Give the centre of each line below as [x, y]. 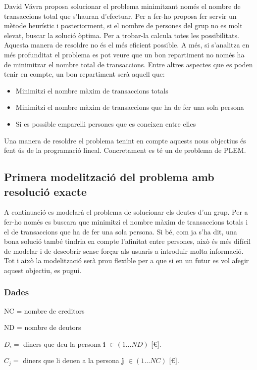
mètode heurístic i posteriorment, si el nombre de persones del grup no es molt [123, 25]
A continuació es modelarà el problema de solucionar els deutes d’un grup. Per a [126, 212]
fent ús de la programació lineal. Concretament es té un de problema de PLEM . [125, 150]
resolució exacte [46, 191]
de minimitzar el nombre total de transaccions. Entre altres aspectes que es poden [128, 64]
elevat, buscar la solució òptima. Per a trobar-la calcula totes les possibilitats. [122, 35]
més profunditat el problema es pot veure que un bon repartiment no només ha [124, 54]
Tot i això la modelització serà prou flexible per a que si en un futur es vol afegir [127, 260]
